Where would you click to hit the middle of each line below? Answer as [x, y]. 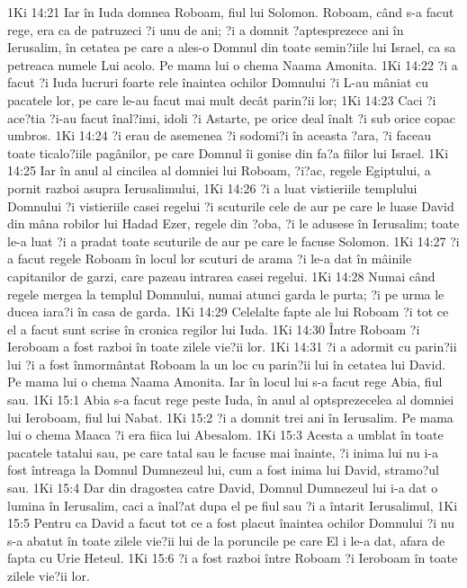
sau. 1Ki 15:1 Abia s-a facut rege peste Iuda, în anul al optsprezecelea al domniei [231, 400]
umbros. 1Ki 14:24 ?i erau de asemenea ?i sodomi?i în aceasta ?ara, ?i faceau [219, 135]
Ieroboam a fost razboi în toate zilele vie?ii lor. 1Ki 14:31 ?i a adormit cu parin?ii [232, 347]
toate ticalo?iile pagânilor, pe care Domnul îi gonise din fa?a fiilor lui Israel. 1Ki [228, 152]
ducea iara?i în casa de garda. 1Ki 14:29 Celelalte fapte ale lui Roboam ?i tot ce [228, 312]
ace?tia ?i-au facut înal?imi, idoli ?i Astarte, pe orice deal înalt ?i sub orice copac [232, 117]
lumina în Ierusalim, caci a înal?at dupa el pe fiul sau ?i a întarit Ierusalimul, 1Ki [233, 505]
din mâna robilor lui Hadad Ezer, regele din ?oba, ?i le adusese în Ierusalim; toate [233, 223]
